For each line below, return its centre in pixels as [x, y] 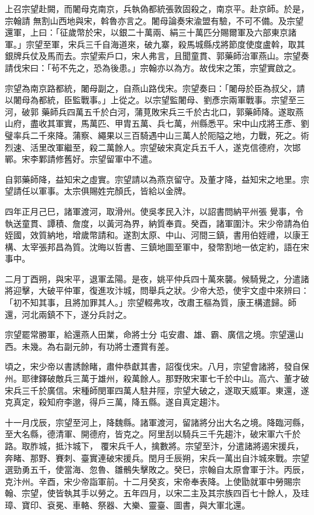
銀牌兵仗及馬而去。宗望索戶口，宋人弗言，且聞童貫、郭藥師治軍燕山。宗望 [153, 56]
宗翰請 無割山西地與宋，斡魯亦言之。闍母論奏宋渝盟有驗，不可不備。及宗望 [154, 20]
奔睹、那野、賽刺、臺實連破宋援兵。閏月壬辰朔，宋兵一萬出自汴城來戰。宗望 [157, 457]
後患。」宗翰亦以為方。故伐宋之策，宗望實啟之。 [205, 67]
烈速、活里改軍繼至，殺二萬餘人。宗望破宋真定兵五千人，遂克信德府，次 [149, 147]
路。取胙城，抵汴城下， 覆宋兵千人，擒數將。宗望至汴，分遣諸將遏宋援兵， [154, 446]
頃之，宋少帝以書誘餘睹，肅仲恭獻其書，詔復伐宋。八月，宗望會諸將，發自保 [157, 366]
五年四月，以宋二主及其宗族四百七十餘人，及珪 [216, 493]
